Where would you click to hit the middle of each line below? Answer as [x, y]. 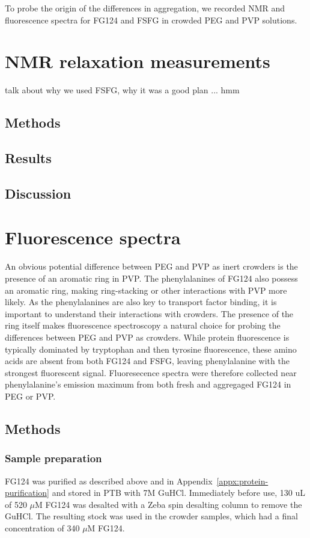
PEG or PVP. [30, 396]
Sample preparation [53, 458]
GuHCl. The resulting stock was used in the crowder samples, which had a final [151, 516]
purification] [27, 493]
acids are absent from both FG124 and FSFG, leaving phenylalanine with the [147, 361]
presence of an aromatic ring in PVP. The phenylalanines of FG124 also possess [151, 278]
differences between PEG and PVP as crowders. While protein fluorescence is [147, 337]
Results [28, 158]
